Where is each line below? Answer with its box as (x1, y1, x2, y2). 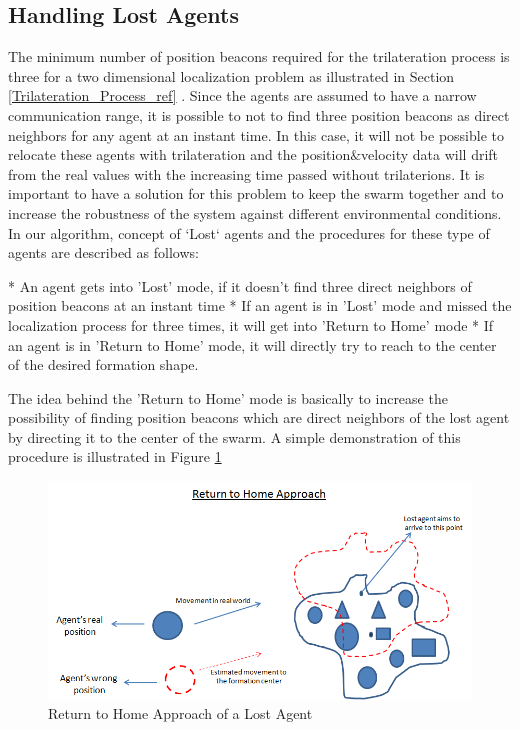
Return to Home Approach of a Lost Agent (48, 703, 313, 724)
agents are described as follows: (8, 242, 199, 263)
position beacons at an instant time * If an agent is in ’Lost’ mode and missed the (8, 295, 512, 316)
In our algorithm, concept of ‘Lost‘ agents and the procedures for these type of (8, 222, 490, 243)
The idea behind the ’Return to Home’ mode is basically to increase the (8, 387, 448, 408)
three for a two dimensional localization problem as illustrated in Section (8, 65, 455, 86)
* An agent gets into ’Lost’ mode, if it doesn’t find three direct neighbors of (8, 275, 472, 296)
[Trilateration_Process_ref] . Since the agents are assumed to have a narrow (8, 85, 477, 106)
